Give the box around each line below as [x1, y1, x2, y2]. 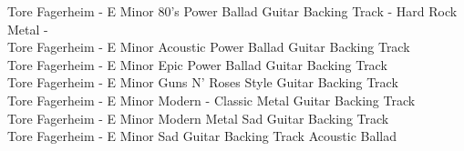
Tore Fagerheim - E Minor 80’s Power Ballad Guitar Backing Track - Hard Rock [7, 2, 458, 20]
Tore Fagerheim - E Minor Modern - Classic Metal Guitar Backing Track [7, 90, 416, 109]
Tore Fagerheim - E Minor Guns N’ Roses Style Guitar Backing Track [7, 73, 398, 92]
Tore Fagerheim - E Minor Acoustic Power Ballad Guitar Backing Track [7, 37, 410, 56]
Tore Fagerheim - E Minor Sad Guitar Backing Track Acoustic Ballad [7, 126, 397, 146]
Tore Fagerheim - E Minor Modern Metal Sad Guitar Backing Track [7, 108, 389, 127]
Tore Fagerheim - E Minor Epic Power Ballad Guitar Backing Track [7, 55, 387, 74]
